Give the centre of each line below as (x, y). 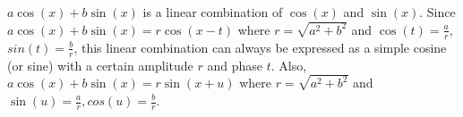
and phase (235, 65)
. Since (437, 12)
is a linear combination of (213, 12)
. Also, (289, 65)
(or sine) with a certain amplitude (100, 65)
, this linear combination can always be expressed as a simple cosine (260, 47)
